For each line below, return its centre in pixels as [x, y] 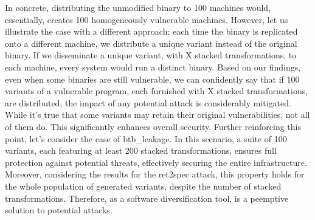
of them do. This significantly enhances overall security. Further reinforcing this [153, 126]
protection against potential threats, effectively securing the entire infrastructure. [156, 162]
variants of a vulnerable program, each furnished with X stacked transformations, [157, 91]
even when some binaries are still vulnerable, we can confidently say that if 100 [152, 79]
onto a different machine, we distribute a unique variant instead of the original [151, 43]
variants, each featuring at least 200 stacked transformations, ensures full [141, 150]
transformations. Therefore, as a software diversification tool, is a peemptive [147, 198]
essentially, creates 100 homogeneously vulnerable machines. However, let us [147, 19]
